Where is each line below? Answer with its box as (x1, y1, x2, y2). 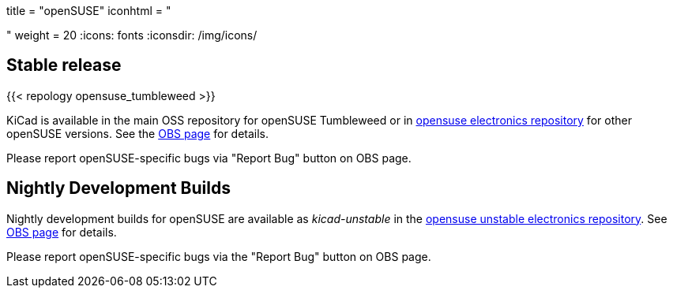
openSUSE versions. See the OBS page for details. (6, 126, 269, 140)
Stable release (6, 55, 122, 76)
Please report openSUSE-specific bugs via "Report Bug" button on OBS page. (6, 151, 412, 165)
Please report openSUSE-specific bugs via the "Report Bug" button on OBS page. (6, 249, 431, 263)
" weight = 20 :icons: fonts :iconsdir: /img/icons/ (6, 28, 258, 42)
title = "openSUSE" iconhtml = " (6, 4, 171, 17)
